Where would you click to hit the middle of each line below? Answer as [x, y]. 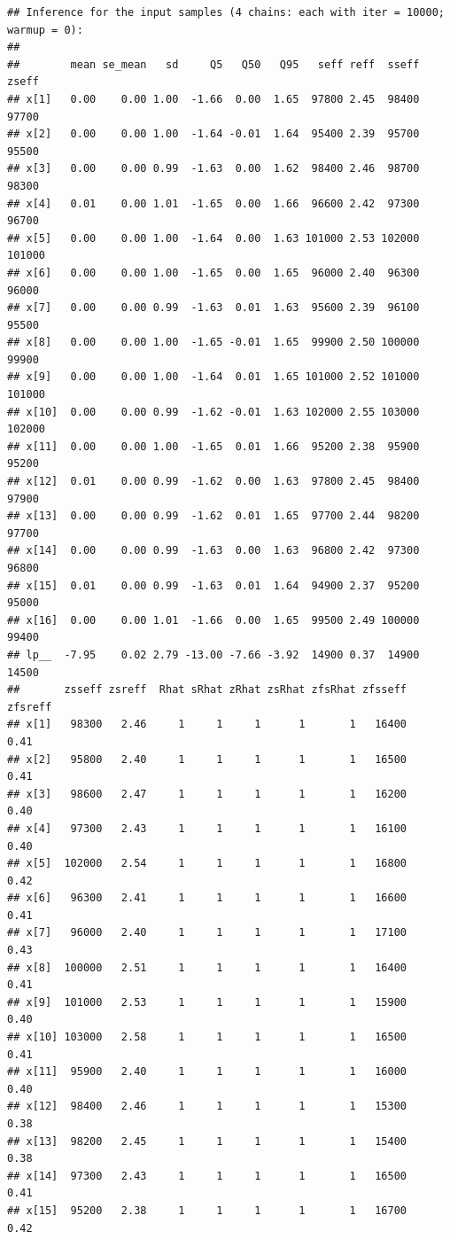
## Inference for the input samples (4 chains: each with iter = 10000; [226, 12]
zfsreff [30, 707]
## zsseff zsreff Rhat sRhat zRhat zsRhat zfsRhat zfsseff [207, 690]
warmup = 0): [45, 30]
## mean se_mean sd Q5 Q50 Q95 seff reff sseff [213, 64]
